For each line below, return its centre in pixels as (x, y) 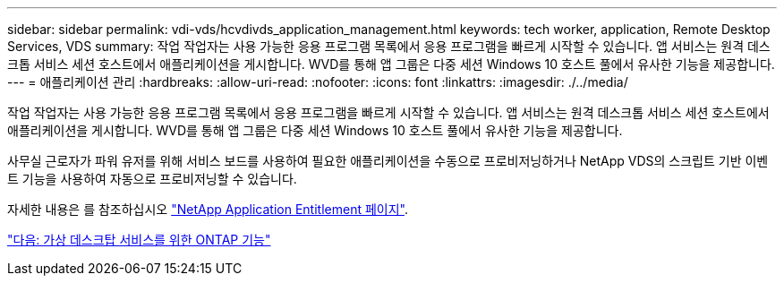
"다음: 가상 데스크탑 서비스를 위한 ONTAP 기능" (139, 240)
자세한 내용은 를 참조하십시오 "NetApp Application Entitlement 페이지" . (208, 209)
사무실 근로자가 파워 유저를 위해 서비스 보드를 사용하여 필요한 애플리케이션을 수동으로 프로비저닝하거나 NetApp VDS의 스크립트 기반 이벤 (388, 161)
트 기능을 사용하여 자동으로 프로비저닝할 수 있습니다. (152, 179)
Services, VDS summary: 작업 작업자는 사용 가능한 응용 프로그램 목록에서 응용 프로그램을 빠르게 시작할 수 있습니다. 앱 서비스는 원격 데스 (389, 46)
